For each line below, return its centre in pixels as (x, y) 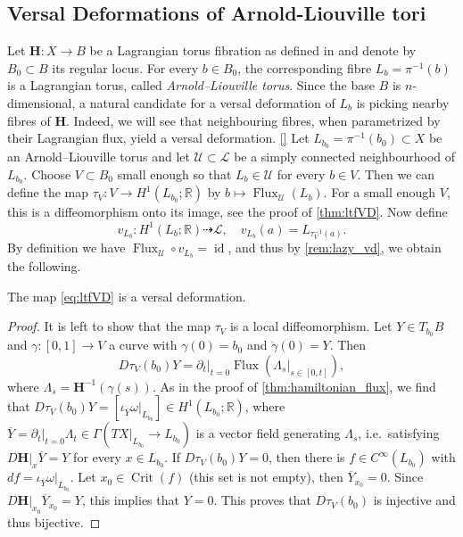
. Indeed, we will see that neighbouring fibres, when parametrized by (253, 120)
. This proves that (262, 500)
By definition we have (66, 248)
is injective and (414, 500)
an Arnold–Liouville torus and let (99, 157)
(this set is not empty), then (266, 477)
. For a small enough (380, 192)
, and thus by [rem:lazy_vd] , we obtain (335, 248)
